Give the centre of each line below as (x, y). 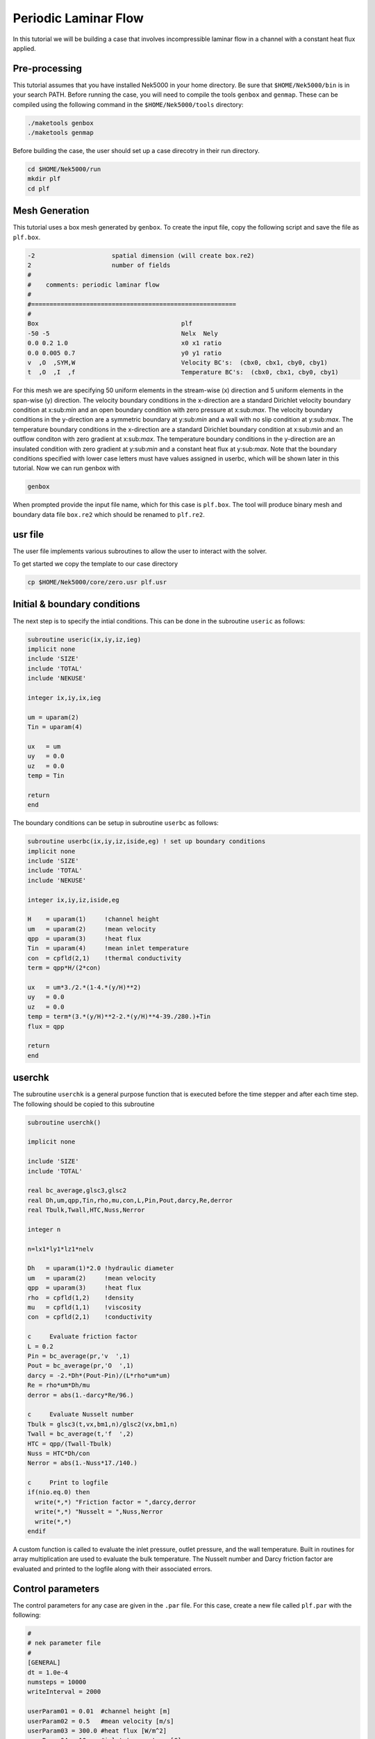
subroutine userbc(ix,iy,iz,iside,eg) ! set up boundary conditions (147, 841)
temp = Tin (46, 776)
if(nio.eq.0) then (59, 1492)
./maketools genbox (60, 123)
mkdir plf (44, 179)
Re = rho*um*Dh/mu (59, 1385)
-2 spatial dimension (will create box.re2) (141, 255)
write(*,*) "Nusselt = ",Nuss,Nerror (99, 1512)
